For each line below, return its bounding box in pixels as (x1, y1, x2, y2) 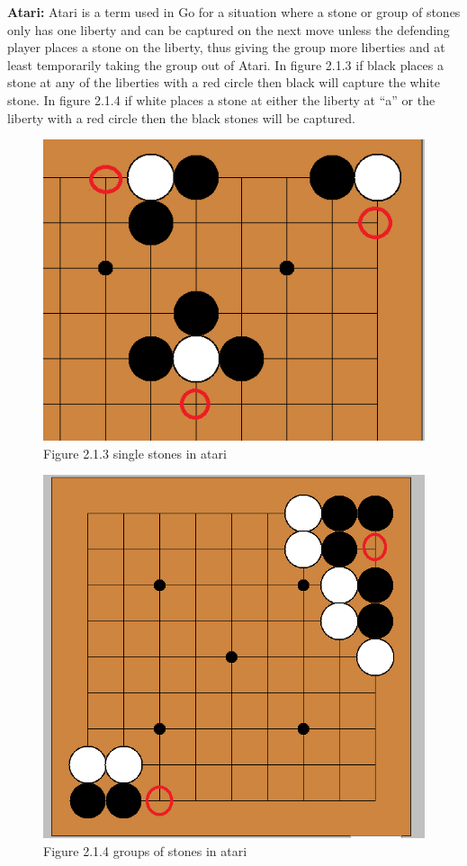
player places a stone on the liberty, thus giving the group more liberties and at (7, 38, 445, 57)
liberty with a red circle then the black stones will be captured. (7, 108, 355, 127)
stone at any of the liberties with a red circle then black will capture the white (7, 73, 440, 92)
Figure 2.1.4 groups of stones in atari (43, 841, 247, 860)
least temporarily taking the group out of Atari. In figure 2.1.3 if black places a (7, 55, 444, 74)
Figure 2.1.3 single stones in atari (43, 443, 227, 462)
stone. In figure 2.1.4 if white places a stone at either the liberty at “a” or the (7, 90, 436, 109)
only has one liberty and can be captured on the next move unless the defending (7, 20, 450, 39)
